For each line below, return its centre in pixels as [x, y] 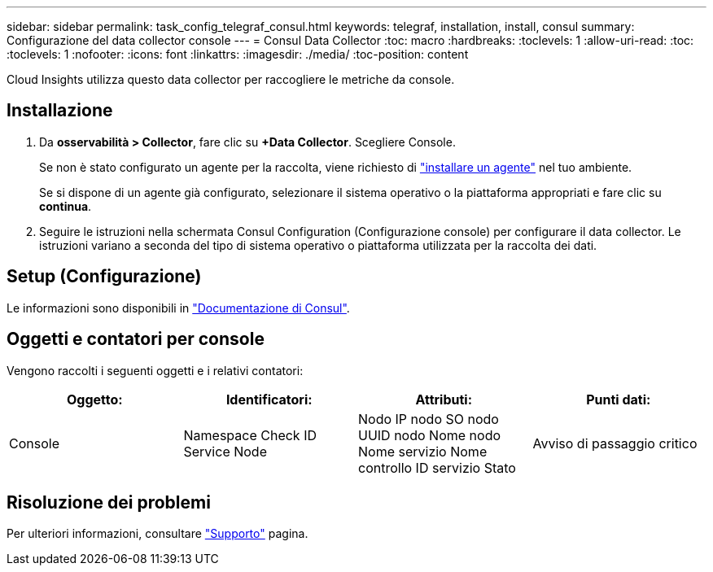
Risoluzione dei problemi [109, 502]
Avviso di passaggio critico [615, 443]
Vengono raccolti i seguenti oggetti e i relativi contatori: [155, 370]
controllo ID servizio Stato [437, 467]
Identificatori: [269, 399]
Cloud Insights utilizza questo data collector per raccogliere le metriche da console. [231, 79]
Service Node [225, 451]
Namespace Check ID [250, 435]
